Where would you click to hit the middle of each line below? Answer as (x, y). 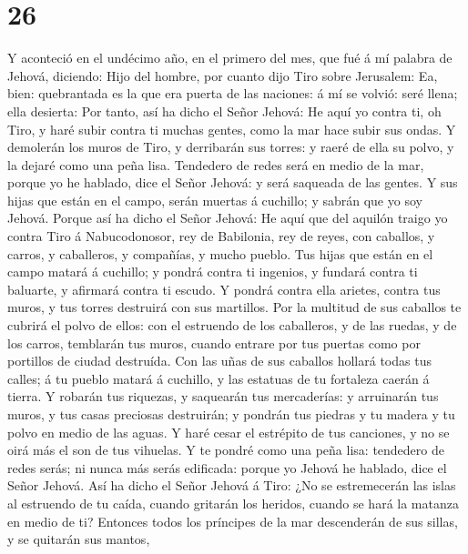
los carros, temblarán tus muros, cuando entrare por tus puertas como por (214, 342)
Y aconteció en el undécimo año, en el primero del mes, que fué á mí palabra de (230, 58)
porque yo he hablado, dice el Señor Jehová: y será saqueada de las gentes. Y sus (233, 182)
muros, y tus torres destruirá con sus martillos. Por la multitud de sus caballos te (234, 307)
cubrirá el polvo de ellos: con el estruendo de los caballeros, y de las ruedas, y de (232, 325)
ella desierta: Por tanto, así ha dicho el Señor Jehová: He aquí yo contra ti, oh (224, 111)
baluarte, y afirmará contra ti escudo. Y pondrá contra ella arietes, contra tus (224, 289)
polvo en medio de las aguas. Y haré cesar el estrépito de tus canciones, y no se (229, 432)
